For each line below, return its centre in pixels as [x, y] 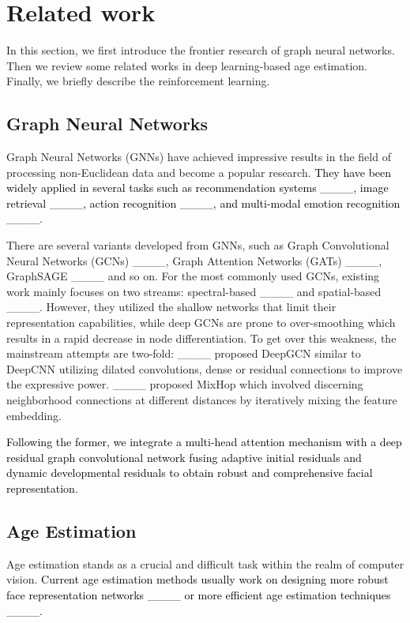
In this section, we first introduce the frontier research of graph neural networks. [201, 50]
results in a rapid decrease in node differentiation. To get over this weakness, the [201, 338]
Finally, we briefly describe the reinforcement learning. [138, 81]
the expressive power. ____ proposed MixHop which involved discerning [185, 384]
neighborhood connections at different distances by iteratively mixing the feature [202, 400]
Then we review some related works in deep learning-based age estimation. [187, 65]
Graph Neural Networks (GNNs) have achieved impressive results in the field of [199, 157]
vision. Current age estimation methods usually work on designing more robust [197, 579]
